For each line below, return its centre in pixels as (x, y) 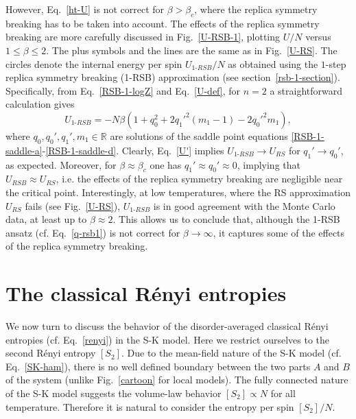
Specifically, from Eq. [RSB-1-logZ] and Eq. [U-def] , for (123, 90)
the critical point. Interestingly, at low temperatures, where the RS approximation (178, 192)
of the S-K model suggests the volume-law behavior (114, 393)
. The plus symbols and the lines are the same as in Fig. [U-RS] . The (192, 50)
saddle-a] (24, 150)
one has (166, 164)
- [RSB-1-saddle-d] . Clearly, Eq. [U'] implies (133, 150)
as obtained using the (273, 63)
